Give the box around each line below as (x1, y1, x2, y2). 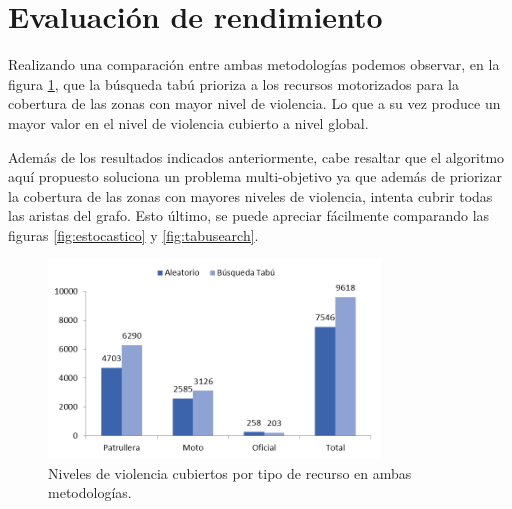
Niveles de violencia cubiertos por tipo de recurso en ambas (48, 462, 412, 483)
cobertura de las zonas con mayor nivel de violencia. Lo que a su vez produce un (8, 93, 501, 114)
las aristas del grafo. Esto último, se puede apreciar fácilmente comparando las (8, 205, 490, 226)
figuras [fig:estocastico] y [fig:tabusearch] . (8, 224, 259, 245)
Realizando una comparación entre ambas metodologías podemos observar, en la (8, 54, 500, 75)
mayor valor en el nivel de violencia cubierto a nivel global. (8, 112, 369, 133)
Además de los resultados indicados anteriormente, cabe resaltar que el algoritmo (8, 146, 505, 167)
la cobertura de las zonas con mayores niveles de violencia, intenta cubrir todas (8, 185, 493, 206)
